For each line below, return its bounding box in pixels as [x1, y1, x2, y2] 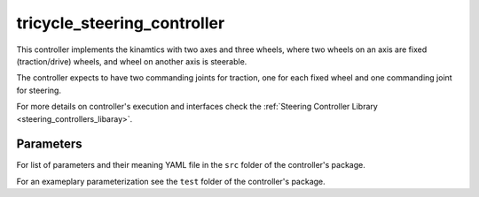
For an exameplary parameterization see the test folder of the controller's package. [16, 176, 326, 186]
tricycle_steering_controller [16, 13, 225, 33]
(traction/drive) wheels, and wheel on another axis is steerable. [16, 56, 247, 66]
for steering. [16, 85, 62, 95]
